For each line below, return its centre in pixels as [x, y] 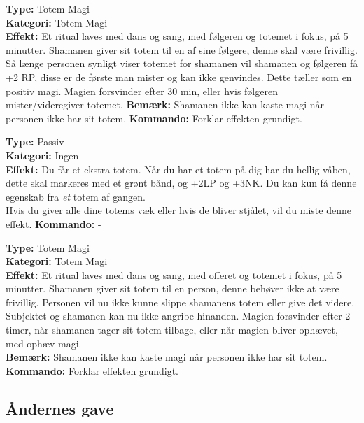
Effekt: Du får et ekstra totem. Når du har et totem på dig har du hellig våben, [178, 169]
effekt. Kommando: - [54, 223]
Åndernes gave [60, 408]
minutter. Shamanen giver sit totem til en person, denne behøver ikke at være [173, 288]
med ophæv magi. [44, 343]
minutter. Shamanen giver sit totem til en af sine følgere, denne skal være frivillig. [182, 49]
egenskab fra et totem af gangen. [76, 196]
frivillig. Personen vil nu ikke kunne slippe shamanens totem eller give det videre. [180, 302]
